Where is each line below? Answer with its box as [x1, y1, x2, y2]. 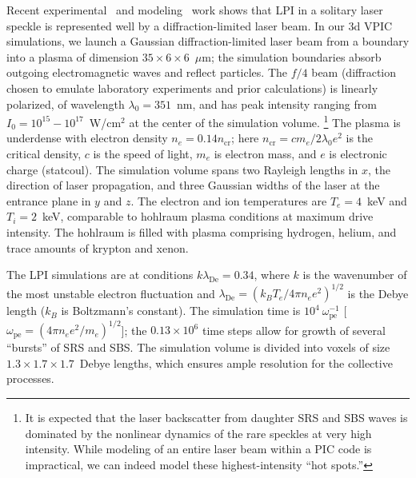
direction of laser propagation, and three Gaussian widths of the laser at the [6, 177, 380, 193]
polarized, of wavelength [6, 95, 125, 112]
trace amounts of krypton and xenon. [6, 239, 189, 256]
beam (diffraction [311, 64, 397, 81]
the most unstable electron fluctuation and [6, 285, 215, 301]
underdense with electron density [6, 129, 168, 146]
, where [254, 266, 290, 283]
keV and [367, 192, 407, 209]
